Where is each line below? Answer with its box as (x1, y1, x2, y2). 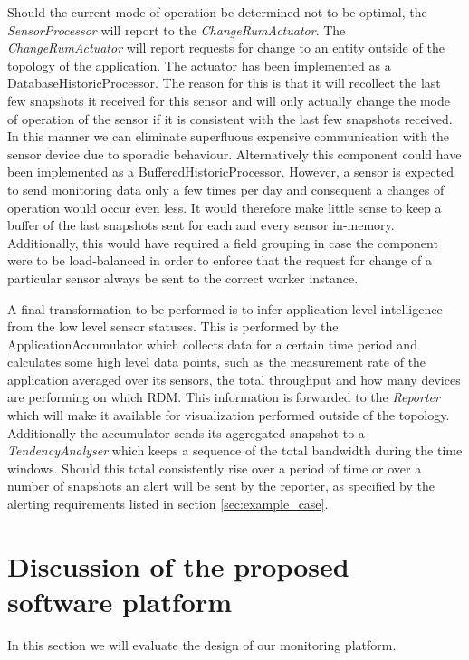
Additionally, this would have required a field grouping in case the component (7, 233, 438, 252)
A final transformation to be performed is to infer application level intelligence (7, 299, 443, 318)
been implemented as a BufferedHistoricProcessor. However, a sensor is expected (7, 162, 455, 181)
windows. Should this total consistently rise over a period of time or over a (7, 458, 422, 477)
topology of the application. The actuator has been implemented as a (7, 55, 391, 74)
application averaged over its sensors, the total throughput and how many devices (7, 369, 461, 388)
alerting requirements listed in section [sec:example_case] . (7, 494, 329, 513)
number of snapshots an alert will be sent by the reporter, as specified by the (7, 476, 435, 495)
